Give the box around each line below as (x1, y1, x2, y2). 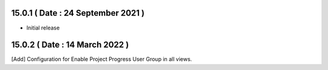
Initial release (26, 24, 60, 31)
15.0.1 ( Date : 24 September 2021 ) (11, 8, 145, 18)
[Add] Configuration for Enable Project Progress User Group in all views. (11, 56, 193, 63)
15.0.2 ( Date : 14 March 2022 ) (11, 40, 129, 50)
